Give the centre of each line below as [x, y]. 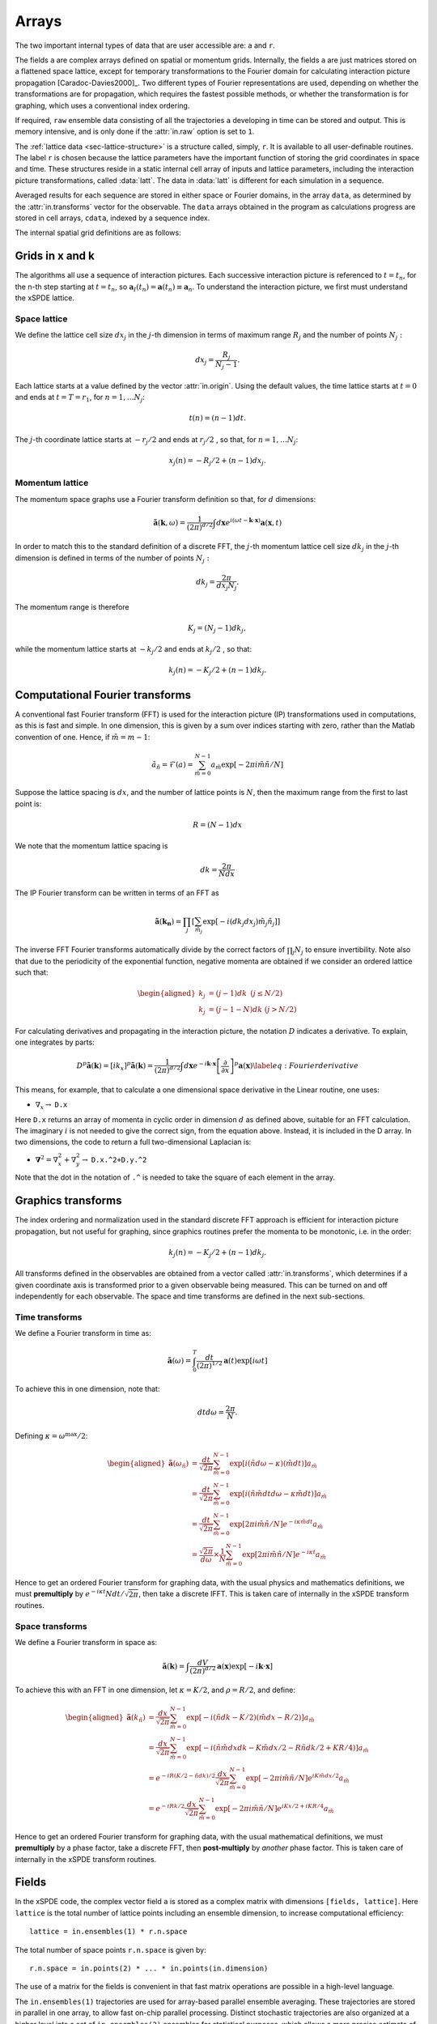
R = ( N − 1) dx [218, 825]
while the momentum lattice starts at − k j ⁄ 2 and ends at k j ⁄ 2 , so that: [134, 650]
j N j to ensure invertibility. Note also [352, 951]
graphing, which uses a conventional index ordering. [102, 105]
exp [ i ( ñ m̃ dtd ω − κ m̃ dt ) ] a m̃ [278, 1495]
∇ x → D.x [51, 1106]
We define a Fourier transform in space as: [86, 1643]
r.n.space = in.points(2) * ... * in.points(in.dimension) [149, 1969]
